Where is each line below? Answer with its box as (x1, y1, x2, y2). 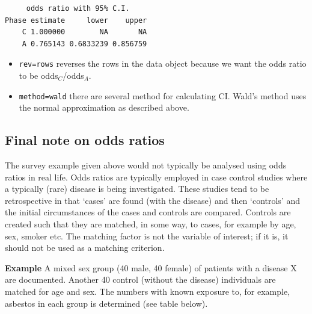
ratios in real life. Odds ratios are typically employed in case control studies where (5, 170, 308, 183)
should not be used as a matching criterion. (5, 241, 165, 254)
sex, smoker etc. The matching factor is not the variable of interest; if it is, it (5, 229, 289, 242)
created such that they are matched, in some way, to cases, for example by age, (5, 218, 296, 230)
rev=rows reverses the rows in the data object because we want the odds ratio (19, 57, 307, 70)
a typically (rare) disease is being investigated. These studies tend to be (5, 182, 269, 195)
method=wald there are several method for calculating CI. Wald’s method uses (19, 89, 307, 102)
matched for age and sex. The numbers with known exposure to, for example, (5, 285, 290, 298)
